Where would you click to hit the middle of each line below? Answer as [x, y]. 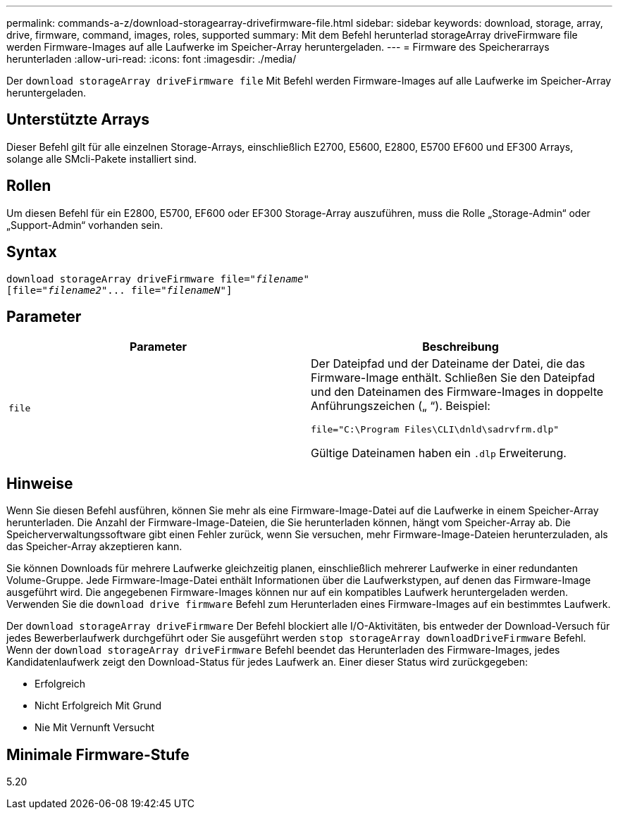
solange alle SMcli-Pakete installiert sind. [102, 158]
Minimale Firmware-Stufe [98, 754]
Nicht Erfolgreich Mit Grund [98, 706]
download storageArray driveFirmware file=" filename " [158, 279]
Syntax [32, 252]
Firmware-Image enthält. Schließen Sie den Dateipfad [453, 378]
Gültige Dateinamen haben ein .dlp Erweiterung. [439, 453]
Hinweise [40, 483]
